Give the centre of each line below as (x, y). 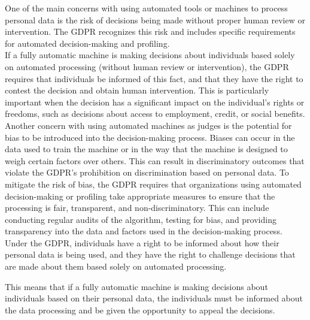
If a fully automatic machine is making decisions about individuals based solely (150, 55)
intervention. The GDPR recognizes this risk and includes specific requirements (150, 31)
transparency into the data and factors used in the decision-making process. (144, 231)
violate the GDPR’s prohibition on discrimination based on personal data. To (147, 172)
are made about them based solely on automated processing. (116, 266)
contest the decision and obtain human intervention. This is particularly (137, 90)
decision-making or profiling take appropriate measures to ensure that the (140, 196)
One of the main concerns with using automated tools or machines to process (146, 8)
